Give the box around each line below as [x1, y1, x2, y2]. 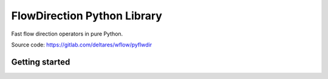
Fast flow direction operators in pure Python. [11, 30, 123, 37]
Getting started [11, 57, 70, 67]
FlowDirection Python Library [11, 9, 162, 22]
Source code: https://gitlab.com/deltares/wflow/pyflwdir [11, 41, 152, 48]
